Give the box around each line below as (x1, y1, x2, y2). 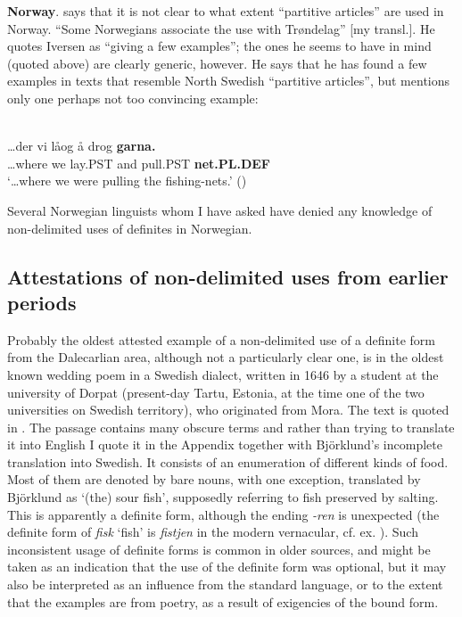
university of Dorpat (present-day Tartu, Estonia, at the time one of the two (7, 383, 425, 401)
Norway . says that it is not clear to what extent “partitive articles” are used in (7, 2, 444, 20)
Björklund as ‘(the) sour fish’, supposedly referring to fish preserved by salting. (7, 488, 439, 506)
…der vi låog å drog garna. (7, 136, 156, 155)
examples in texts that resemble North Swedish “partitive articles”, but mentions (7, 71, 450, 90)
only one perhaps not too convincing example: (7, 88, 259, 107)
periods (7, 288, 77, 316)
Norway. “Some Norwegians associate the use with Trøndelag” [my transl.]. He (7, 19, 435, 37)
